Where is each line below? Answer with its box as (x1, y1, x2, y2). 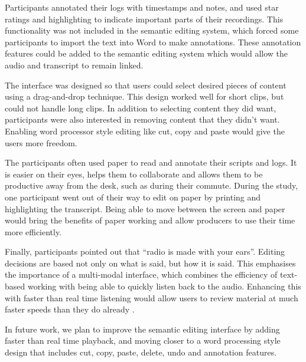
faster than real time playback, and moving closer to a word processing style (5, 334, 281, 347)
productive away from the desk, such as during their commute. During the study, (5, 179, 298, 192)
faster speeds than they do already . (5, 303, 135, 315)
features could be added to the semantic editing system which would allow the (5, 47, 288, 60)
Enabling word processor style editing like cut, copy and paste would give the (5, 124, 285, 137)
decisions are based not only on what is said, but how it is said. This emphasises (5, 256, 296, 269)
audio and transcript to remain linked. (5, 58, 144, 71)
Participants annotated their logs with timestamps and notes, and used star (5, 1, 279, 13)
